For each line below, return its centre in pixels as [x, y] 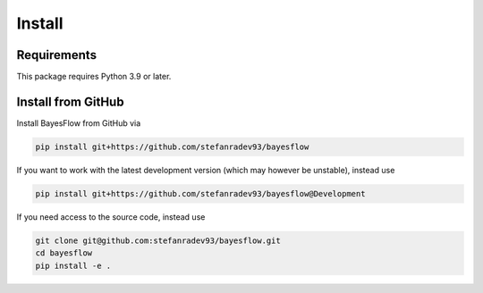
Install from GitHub [70, 101]
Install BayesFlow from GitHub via [79, 123]
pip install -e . [73, 265]
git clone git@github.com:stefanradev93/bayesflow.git [158, 240]
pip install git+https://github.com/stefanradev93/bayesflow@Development [200, 193]
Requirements [57, 55]
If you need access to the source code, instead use [111, 217]
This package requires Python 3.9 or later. [94, 77]
